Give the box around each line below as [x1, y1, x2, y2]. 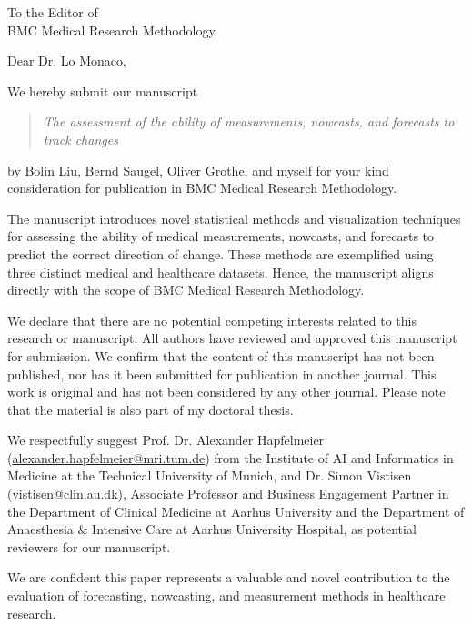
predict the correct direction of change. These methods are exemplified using [7, 244, 434, 263]
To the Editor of [7, 3, 98, 21]
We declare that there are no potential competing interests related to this [7, 310, 417, 329]
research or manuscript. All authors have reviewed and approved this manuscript [7, 328, 457, 348]
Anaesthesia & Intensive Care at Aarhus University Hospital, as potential [7, 520, 417, 539]
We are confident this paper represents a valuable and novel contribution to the [7, 568, 450, 587]
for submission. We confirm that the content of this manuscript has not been [7, 346, 435, 365]
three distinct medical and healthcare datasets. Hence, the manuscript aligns [7, 262, 434, 281]
